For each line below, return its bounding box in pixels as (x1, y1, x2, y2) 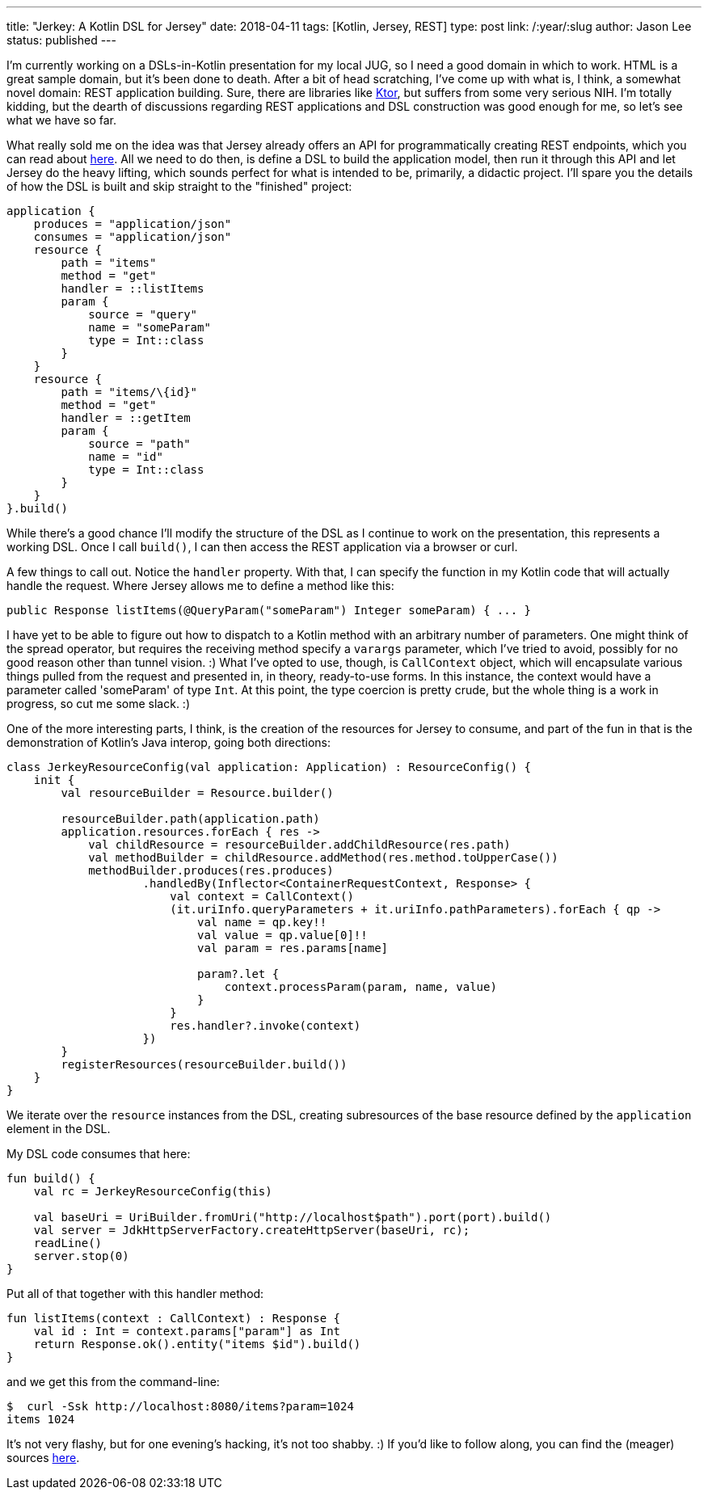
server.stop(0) (33, 1249, 129, 1262)
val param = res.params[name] (197, 942, 389, 954)
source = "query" (88, 308, 198, 321)
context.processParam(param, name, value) (224, 980, 497, 993)
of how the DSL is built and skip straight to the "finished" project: (6, 179, 352, 193)
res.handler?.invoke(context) (170, 1019, 361, 1032)
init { (33, 773, 75, 786)
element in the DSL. (6, 1122, 111, 1136)
